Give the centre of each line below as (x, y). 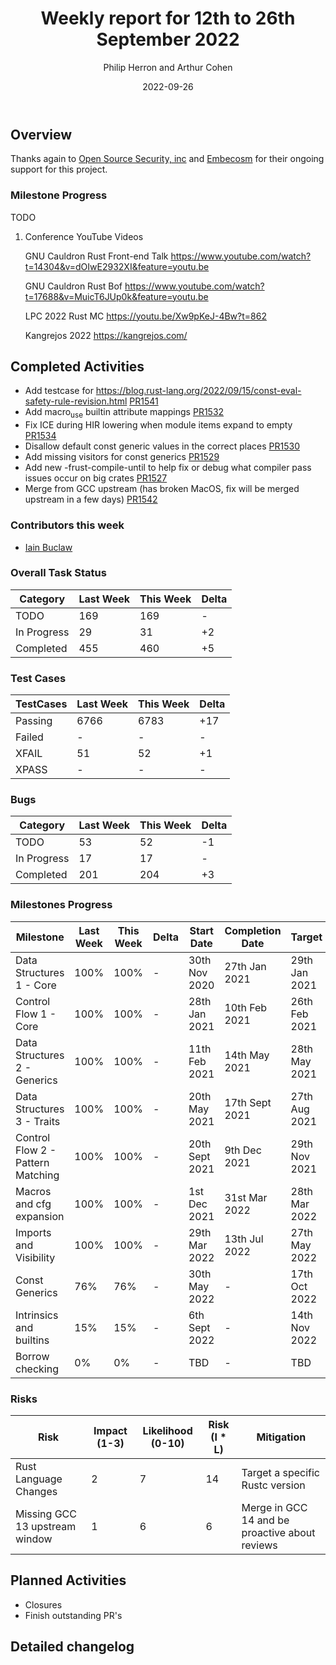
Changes (36, 1492)
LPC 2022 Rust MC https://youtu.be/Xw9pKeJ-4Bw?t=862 (145, 316)
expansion (40, 1216)
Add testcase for (59, 391)
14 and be (265, 1520)
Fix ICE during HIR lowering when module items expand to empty (158, 425)
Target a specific (280, 1473)
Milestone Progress (59, 195)
